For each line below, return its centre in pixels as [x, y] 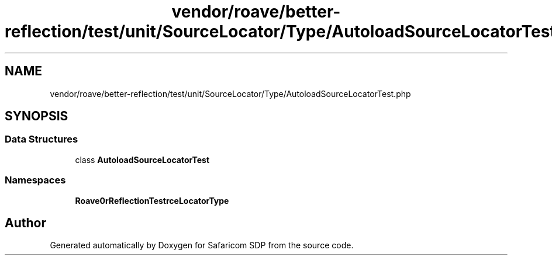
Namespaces [35, 180]
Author [25, 223]
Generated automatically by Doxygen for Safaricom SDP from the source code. [202, 245]
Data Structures [42, 139]
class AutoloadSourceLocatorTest [142, 160]
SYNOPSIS [37, 116]
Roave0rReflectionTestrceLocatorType [152, 200]
